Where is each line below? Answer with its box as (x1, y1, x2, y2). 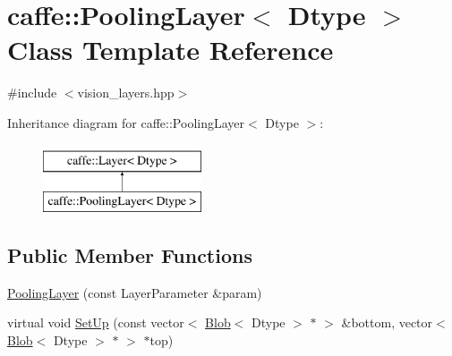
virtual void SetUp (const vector (7, 313, 184, 332)
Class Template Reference (7, 31, 334, 68)
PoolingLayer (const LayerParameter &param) (7, 283, 262, 301)
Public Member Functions (7, 242, 252, 269)
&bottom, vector (341, 313, 433, 332)
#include (7, 83, 57, 102)
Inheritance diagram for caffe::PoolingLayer (7, 113, 245, 131)
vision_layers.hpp (77, 83, 175, 102)
